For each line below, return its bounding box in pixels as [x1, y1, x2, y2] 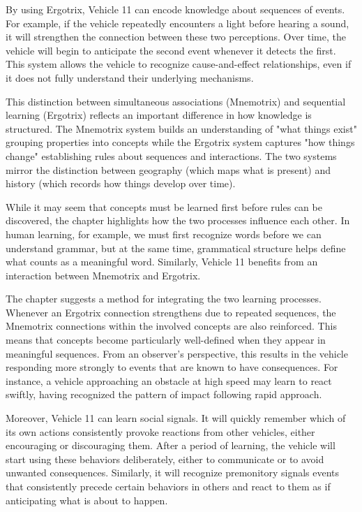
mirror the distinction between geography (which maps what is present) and [6, 162, 331, 177]
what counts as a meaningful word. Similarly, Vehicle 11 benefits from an [6, 254, 318, 269]
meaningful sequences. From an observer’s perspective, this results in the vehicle [6, 346, 348, 360]
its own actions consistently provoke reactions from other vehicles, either [6, 424, 315, 439]
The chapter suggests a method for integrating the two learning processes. [6, 291, 322, 306]
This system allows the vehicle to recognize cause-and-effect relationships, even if [6, 57, 352, 71]
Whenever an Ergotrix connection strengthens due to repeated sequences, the [6, 305, 336, 319]
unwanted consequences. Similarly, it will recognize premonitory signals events [6, 465, 340, 480]
